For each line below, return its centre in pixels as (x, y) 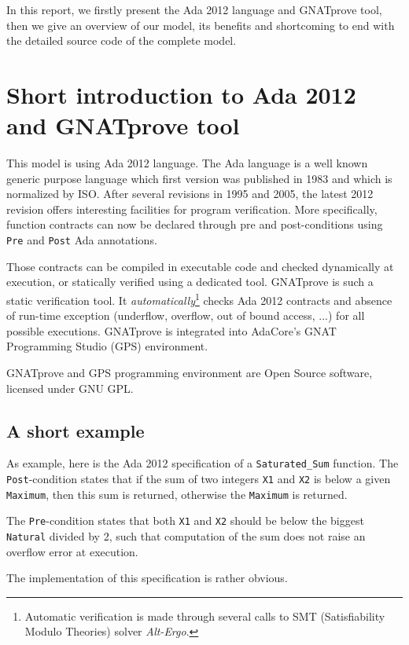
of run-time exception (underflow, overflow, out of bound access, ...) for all (186, 315)
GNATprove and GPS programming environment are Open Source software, (190, 372)
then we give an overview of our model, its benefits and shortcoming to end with (201, 25)
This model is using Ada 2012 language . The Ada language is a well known (187, 163)
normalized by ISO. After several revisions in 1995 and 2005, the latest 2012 (190, 194)
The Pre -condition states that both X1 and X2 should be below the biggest (185, 520)
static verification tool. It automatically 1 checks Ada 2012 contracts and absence (199, 299)
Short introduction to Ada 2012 (181, 94)
